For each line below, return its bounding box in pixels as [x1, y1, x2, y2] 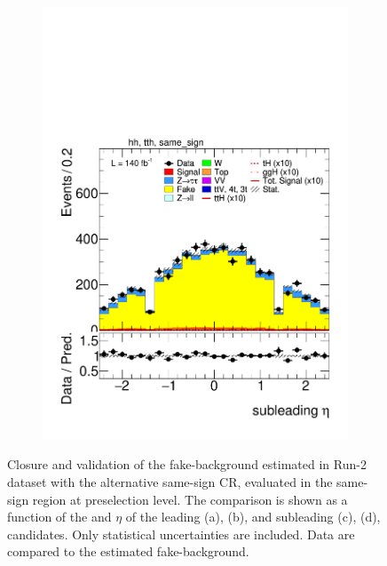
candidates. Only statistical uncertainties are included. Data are [7, 524, 355, 543]
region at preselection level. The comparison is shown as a [32, 490, 348, 508]
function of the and [7, 507, 112, 526]
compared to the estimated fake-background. [7, 542, 249, 561]
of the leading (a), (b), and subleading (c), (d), [125, 507, 381, 526]
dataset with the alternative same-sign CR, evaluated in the [7, 472, 333, 490]
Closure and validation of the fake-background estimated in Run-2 [7, 455, 367, 474]
